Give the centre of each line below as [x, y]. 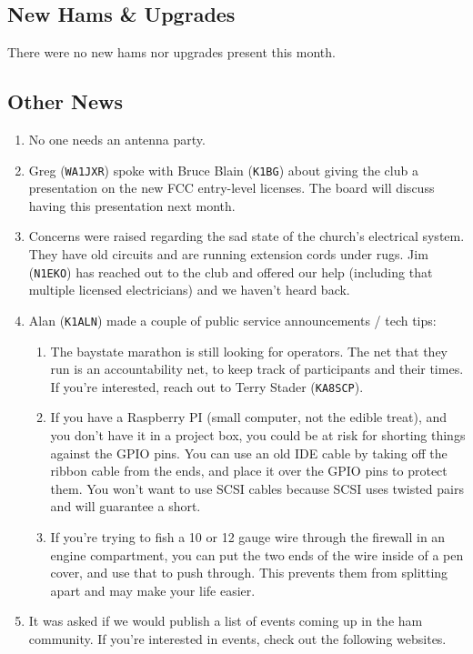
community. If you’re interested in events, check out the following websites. [237, 638]
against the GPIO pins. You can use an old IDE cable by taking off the [249, 453]
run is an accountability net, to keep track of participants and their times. [257, 369]
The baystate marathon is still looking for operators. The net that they [249, 351]
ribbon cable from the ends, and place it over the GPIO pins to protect [249, 471]
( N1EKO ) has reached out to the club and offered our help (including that [231, 272]
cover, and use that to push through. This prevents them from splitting [249, 573]
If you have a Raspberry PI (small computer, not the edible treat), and [249, 417]
